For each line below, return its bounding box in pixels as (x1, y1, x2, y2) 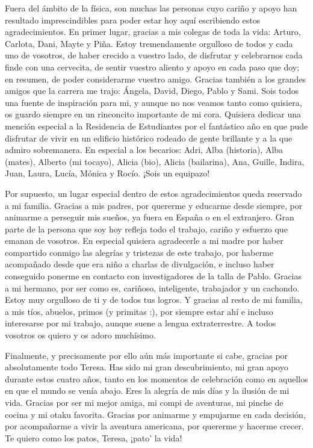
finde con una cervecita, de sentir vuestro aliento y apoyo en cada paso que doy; (5, 60, 300, 73)
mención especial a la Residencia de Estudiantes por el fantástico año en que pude (5, 119, 308, 132)
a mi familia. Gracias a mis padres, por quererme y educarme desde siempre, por (5, 199, 303, 211)
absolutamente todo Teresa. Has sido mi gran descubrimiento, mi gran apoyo (5, 361, 288, 373)
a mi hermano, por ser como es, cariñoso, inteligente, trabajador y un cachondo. (5, 281, 300, 294)
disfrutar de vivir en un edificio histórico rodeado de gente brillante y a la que (5, 131, 293, 144)
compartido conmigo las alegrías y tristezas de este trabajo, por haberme (5, 246, 273, 258)
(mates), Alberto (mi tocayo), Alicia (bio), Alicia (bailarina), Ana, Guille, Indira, (5, 155, 305, 167)
